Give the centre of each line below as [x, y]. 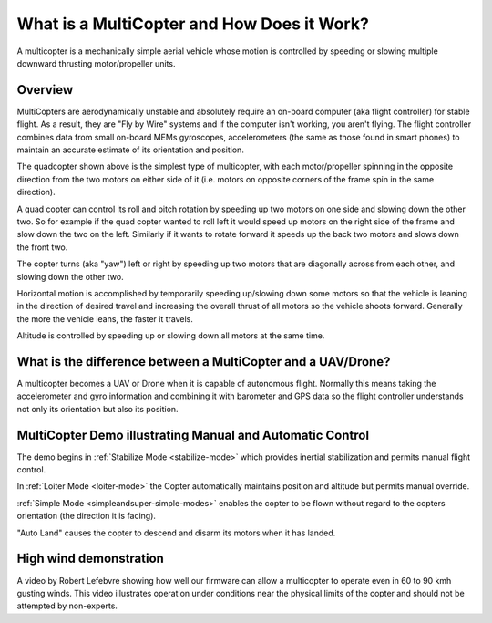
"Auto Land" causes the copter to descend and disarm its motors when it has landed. [176, 533]
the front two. [42, 247]
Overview [45, 90]
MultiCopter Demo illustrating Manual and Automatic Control [193, 435]
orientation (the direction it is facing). [87, 516]
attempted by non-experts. [67, 606]
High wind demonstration [90, 559]
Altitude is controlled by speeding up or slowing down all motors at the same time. [171, 336]
